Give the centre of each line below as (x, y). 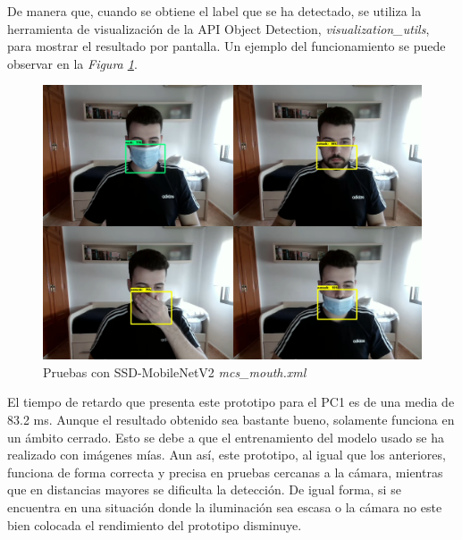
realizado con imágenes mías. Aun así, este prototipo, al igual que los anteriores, (227, 455)
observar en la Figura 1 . (72, 63)
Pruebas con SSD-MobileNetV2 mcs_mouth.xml (175, 371)
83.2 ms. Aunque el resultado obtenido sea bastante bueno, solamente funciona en (231, 419)
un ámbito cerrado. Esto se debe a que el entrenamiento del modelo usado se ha (226, 437)
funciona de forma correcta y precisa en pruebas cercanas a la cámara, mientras (225, 472)
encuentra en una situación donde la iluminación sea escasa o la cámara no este (225, 506)
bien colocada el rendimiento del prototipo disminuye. (155, 524)
